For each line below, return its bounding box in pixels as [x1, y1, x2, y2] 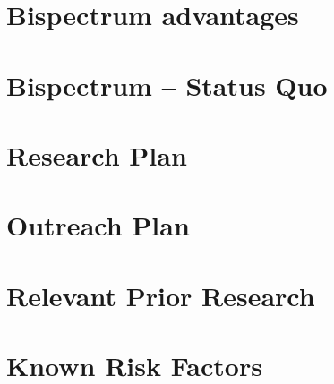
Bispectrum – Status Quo [6, 66, 328, 103]
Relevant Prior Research [6, 277, 315, 313]
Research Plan [6, 136, 187, 173]
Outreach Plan [6, 207, 190, 243]
